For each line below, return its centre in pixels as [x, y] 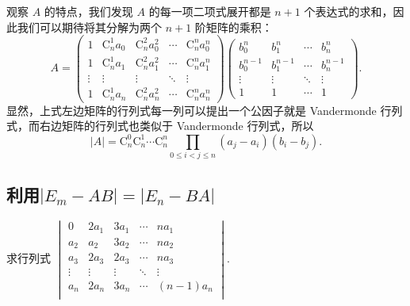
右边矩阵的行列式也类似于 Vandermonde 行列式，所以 [176, 126]
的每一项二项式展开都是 [210, 11]
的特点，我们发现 [88, 11]
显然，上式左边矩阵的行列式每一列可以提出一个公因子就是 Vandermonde [192, 110]
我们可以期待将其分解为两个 [89, 27]
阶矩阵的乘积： [234, 27]
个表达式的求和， [349, 11]
